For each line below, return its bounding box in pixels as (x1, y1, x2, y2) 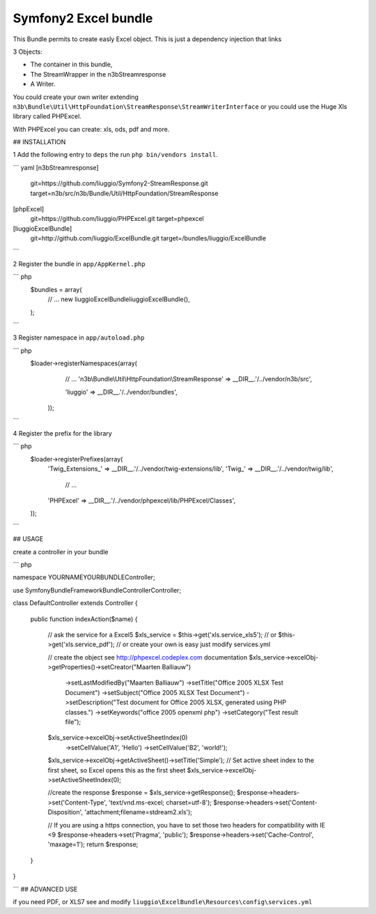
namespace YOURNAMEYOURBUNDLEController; (13, 573, 156, 581)
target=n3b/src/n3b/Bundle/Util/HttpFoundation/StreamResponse (30, 189, 219, 197)
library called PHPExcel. (13, 112, 81, 121)
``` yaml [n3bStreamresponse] (13, 163, 99, 172)
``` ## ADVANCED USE (13, 885, 78, 893)
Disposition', (47, 808, 84, 816)
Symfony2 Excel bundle (13, 10, 153, 26)
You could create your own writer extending (13, 93, 139, 101)
